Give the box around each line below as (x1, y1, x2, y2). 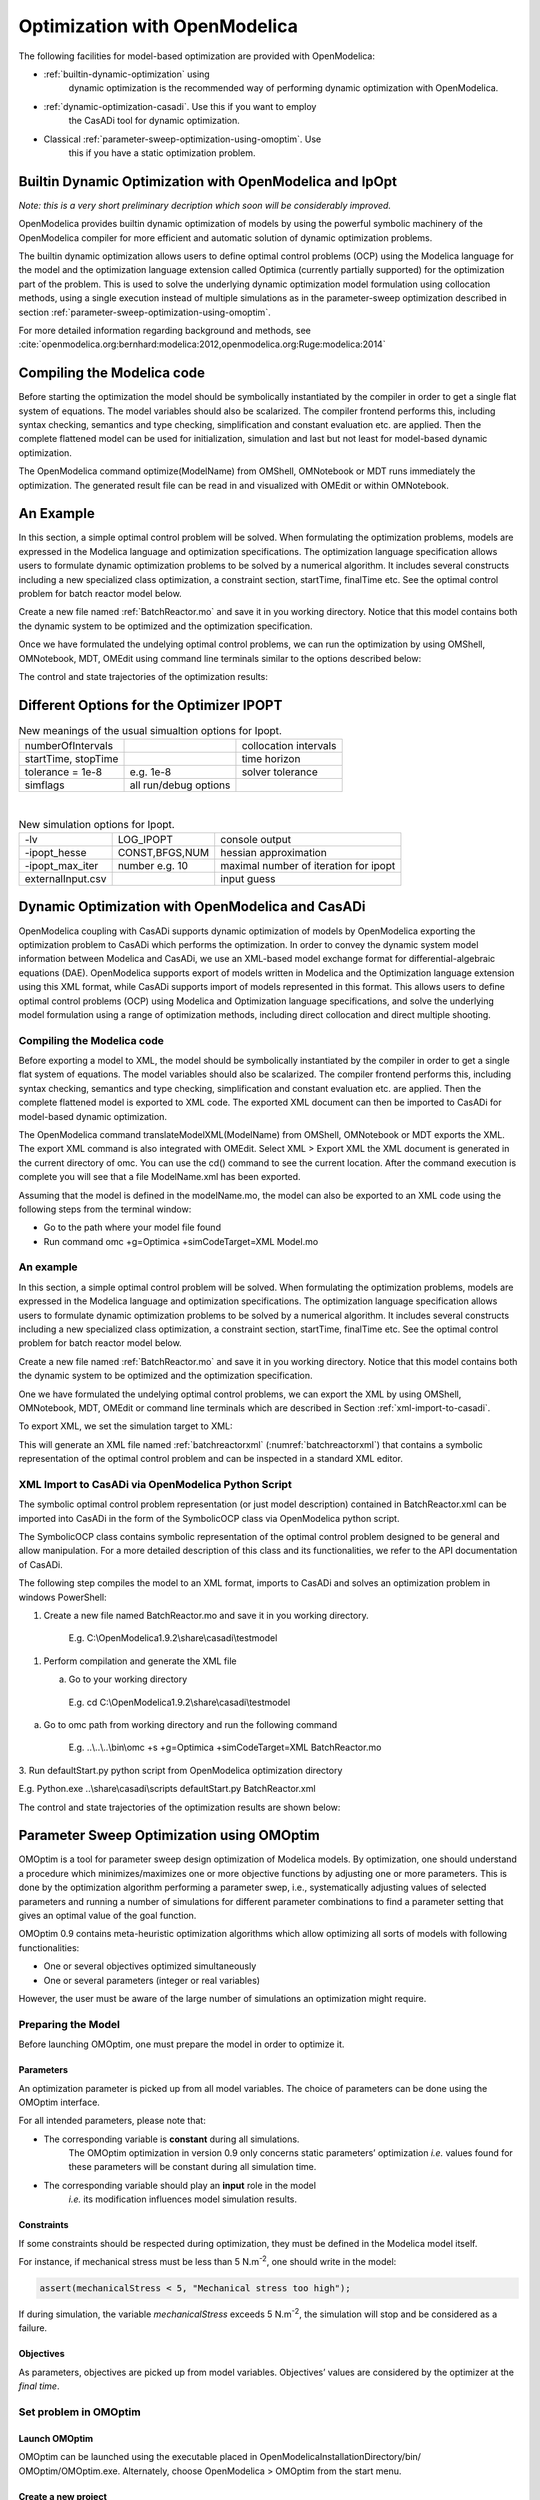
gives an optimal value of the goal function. (18, 1910, 197, 1922)
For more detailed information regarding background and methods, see (18, 324, 312, 336)
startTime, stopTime (24, 752, 119, 766)
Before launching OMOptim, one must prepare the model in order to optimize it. (18, 2038, 345, 2050)
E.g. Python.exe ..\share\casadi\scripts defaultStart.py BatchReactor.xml (18, 1783, 316, 1795)
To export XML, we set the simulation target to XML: (18, 1420, 234, 1432)
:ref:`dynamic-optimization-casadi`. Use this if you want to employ (43, 100, 317, 112)
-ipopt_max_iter (24, 859, 99, 873)
